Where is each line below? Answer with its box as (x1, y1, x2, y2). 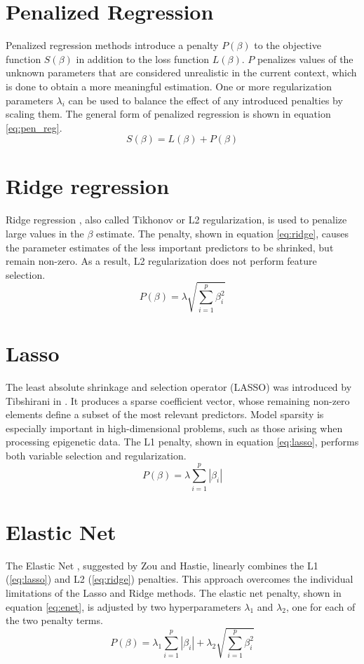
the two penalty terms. (6, 613, 103, 628)
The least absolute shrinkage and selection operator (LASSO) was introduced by (6, 380, 352, 394)
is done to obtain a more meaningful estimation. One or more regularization (6, 78, 332, 93)
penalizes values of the (257, 51, 353, 66)
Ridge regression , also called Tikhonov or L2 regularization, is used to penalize (6, 212, 347, 227)
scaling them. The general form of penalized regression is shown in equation (6, 106, 331, 121)
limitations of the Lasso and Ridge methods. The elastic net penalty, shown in (6, 586, 342, 600)
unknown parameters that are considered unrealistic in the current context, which (6, 65, 357, 80)
